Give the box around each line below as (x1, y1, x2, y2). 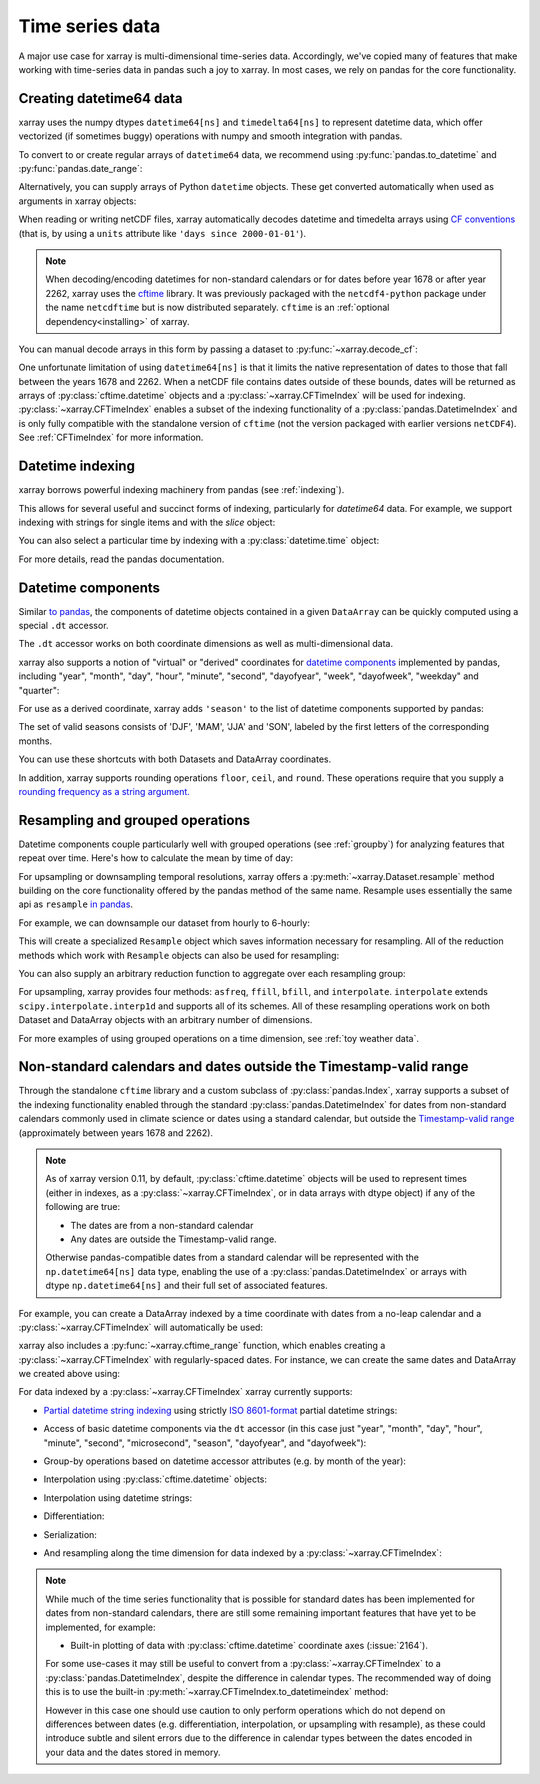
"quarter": (18, 684, 60, 696)
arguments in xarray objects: (18, 195, 137, 207)
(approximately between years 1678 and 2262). (18, 1126, 214, 1139)
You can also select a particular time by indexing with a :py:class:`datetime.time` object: (18, 535, 380, 547)
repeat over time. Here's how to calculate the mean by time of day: (18, 852, 294, 864)
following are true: (45, 1201, 121, 1213)
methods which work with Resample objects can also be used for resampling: (18, 949, 340, 961)
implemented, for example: (45, 1621, 156, 1633)
